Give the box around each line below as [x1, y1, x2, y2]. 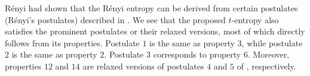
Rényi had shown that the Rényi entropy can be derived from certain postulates [5, 2, 298, 14]
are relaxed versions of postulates [82, 59, 204, 72]
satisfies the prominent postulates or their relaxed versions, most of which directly [5, 25, 305, 37]
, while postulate [241, 36, 303, 49]
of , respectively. [237, 59, 296, 72]
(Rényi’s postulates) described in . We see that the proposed [5, 13, 226, 26]
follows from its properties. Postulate [5, 36, 140, 49]
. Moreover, [247, 48, 290, 61]
